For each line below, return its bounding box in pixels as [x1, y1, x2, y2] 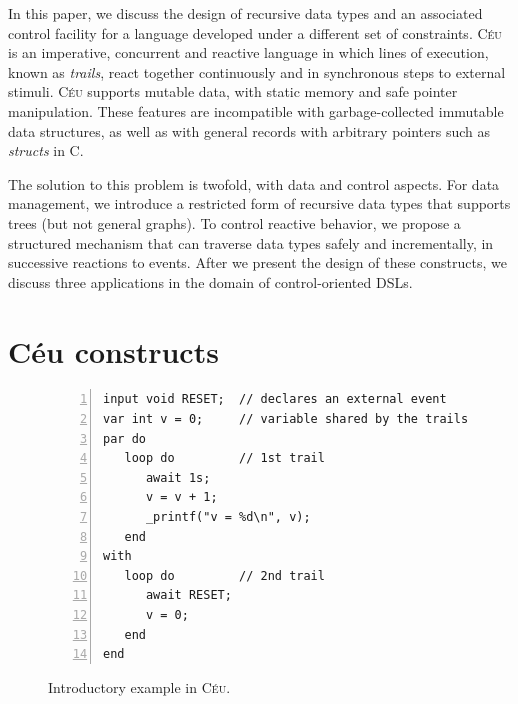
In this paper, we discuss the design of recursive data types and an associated [8, 3, 483, 23]
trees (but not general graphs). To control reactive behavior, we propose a [8, 212, 461, 233]
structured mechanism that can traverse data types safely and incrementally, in [8, 232, 494, 253]
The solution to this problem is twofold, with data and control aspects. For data [8, 173, 500, 194]
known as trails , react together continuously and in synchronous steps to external [8, 61, 506, 82]
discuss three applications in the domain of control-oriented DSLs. [8, 271, 413, 292]
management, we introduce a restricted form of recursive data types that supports [8, 193, 511, 214]
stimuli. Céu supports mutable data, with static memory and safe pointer [8, 81, 458, 102]
